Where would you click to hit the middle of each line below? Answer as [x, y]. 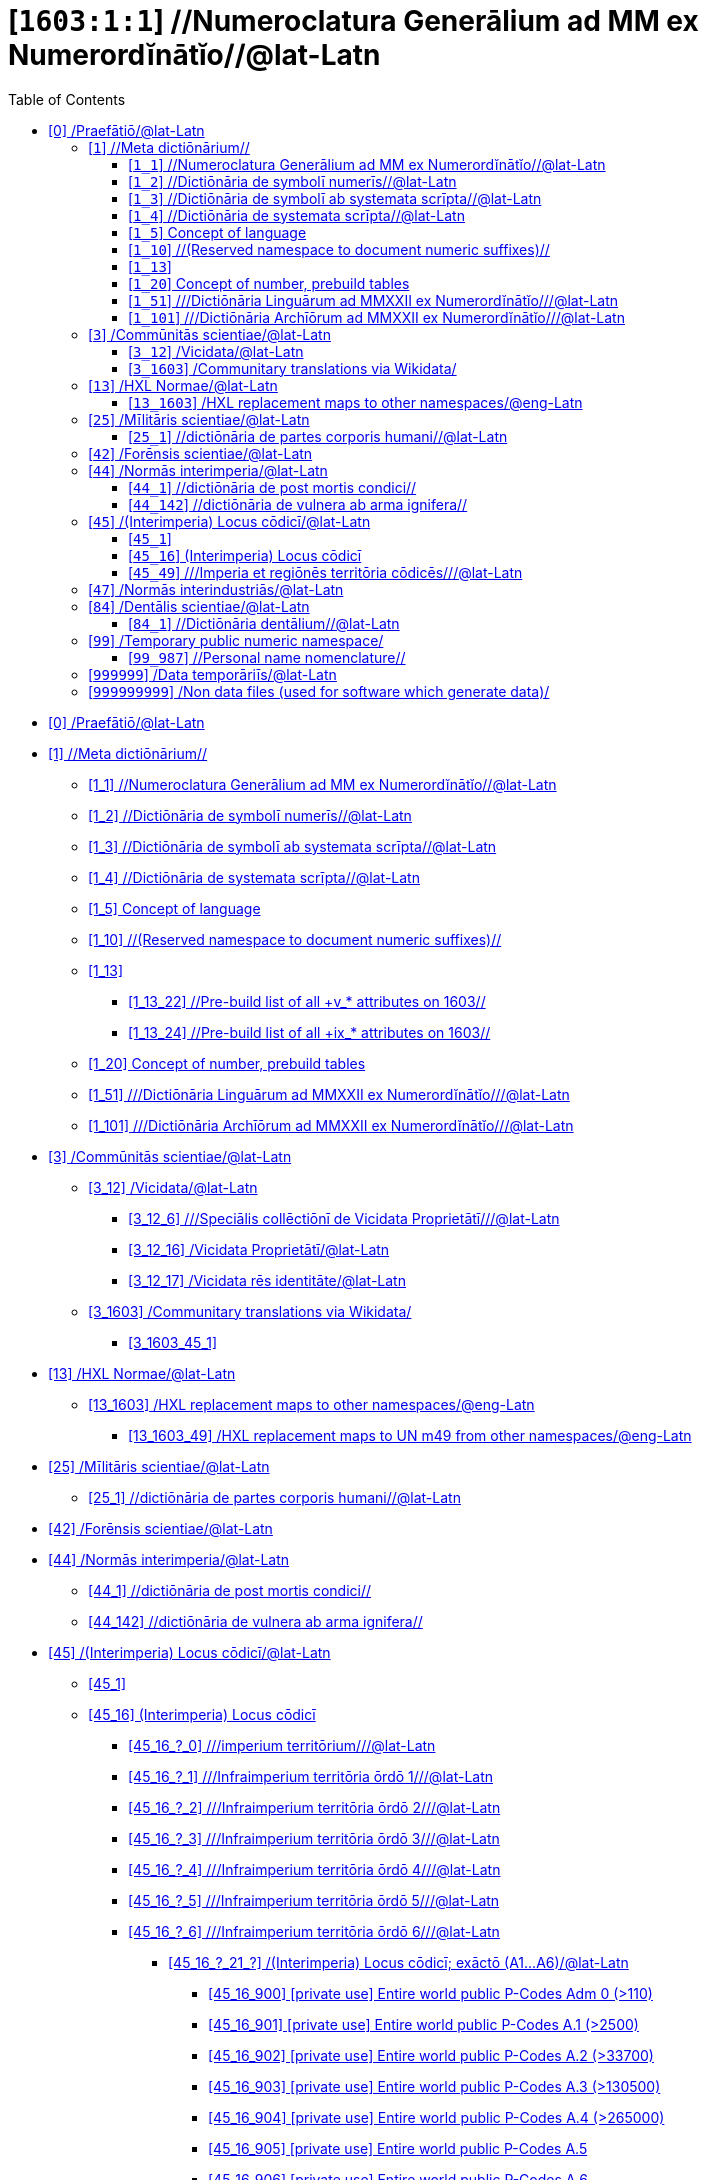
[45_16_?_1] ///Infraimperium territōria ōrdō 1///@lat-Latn [311, 1776]
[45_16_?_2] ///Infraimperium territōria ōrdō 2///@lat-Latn [314, 1807]
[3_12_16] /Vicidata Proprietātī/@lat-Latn [259, 1249]
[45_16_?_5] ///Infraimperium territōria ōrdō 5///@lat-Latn [314, 1900]
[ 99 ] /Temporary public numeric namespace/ [236, 640]
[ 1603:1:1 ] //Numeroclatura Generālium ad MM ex [353, 21]
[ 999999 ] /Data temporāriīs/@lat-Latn [212, 674]
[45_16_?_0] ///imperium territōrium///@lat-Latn [282, 1745]
